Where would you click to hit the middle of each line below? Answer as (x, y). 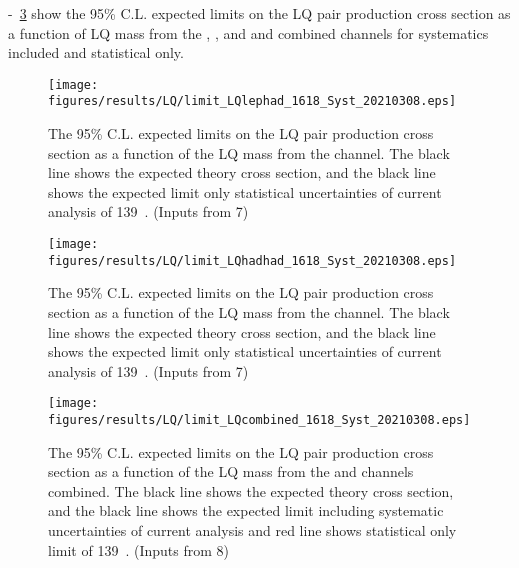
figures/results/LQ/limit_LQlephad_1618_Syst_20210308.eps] (252, 101)
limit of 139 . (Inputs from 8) (138, 549)
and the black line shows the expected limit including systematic (246, 510)
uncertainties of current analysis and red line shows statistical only (252, 530)
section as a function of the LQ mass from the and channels (231, 471)
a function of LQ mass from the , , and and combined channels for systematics (248, 32)
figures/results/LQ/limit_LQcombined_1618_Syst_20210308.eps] (259, 420)
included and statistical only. (96, 52)
